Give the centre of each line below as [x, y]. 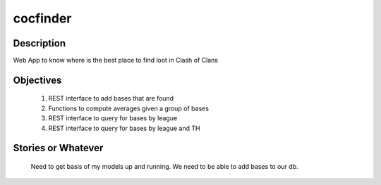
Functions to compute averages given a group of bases [129, 108]
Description [40, 43]
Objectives [37, 80]
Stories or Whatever [58, 148]
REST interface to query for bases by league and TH [124, 128]
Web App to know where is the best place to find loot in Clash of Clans [116, 60]
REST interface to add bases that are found [111, 98]
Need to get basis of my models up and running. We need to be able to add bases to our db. [164, 167]
